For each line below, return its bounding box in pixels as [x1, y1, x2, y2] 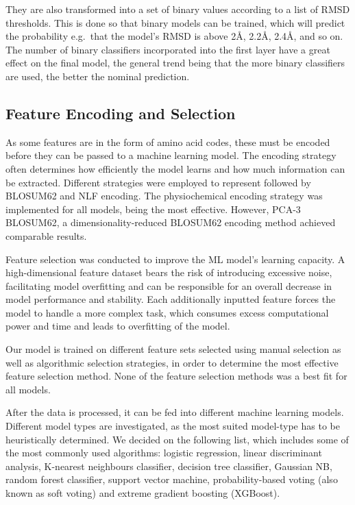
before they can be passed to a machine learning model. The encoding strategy [5, 148, 336, 162]
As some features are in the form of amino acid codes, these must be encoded [5, 134, 330, 149]
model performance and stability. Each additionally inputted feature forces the [5, 292, 336, 306]
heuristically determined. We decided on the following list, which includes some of [5, 432, 349, 446]
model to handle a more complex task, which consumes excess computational [5, 305, 329, 319]
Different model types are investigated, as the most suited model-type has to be [5, 419, 340, 433]
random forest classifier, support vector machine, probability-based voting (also [5, 472, 338, 486]
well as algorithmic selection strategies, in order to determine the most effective [5, 355, 339, 369]
